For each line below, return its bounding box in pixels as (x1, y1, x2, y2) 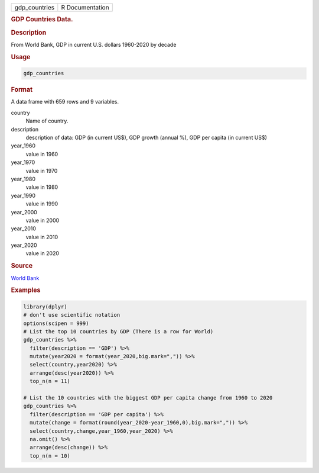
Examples (11, 286, 41, 294)
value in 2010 (25, 233, 58, 240)
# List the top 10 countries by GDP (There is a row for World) (23, 328, 214, 334)
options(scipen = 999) (23, 320, 89, 327)
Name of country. (25, 117, 69, 124)
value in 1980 (25, 184, 58, 191)
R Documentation (61, 4, 109, 11)
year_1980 (11, 175, 35, 182)
